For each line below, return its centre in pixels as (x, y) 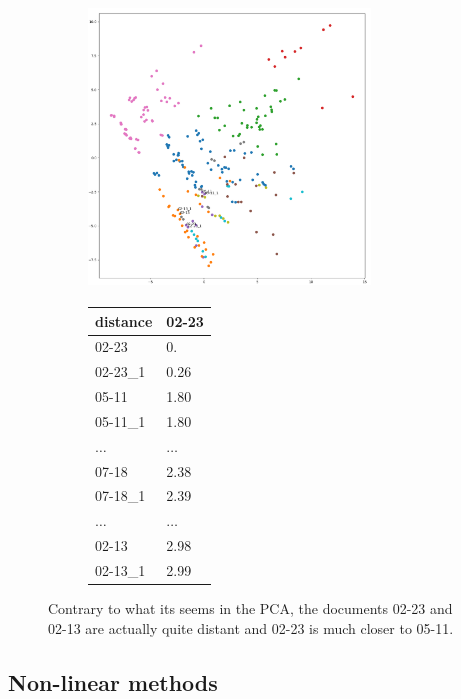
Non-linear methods (113, 681)
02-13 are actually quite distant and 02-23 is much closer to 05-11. (251, 627)
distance (124, 320)
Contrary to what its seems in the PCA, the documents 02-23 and (250, 608)
